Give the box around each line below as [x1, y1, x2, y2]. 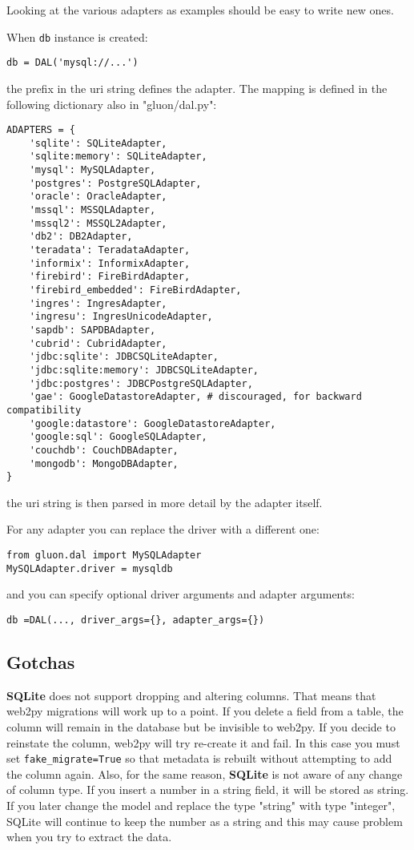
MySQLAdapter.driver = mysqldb [6, 562, 173, 574]
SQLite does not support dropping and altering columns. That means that [6, 687, 376, 703]
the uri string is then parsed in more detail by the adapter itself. [6, 493, 323, 510]
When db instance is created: [6, 28, 148, 45]
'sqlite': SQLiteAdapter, [29, 137, 167, 149]
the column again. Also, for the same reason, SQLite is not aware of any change [6, 765, 403, 782]
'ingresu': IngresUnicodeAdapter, [29, 311, 213, 323]
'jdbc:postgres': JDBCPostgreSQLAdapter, [29, 377, 253, 389]
